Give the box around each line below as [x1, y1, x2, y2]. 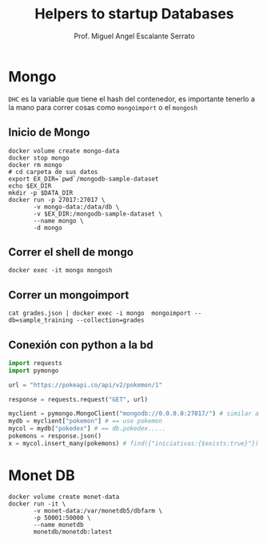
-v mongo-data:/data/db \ [33, 203, 120, 211]
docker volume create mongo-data [8, 147, 120, 155]
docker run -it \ [8, 500, 66, 508]
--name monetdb [33, 521, 84, 529]
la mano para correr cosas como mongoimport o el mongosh [8, 102, 198, 112]
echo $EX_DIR [8, 181, 52, 190]
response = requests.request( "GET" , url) [8, 395, 149, 403]
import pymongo [8, 367, 59, 375]
